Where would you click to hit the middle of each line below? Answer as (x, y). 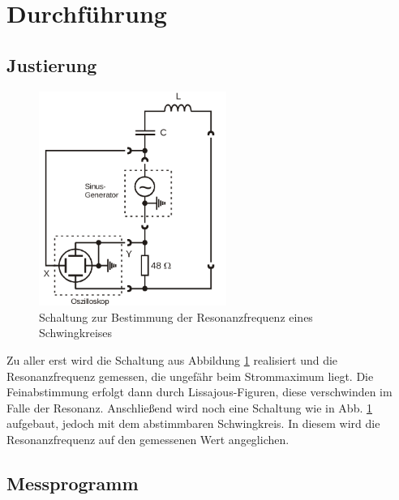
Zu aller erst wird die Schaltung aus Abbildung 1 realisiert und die (172, 359)
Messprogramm (73, 483)
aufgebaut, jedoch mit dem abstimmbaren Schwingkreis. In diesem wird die (193, 423)
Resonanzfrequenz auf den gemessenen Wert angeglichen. (148, 439)
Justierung (52, 64)
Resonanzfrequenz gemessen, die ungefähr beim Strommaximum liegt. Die (190, 376)
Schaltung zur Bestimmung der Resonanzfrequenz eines (176, 316)
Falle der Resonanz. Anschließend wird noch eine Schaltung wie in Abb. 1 (189, 407)
